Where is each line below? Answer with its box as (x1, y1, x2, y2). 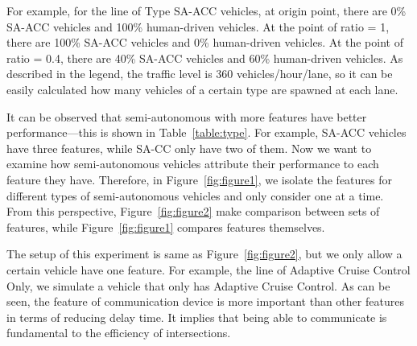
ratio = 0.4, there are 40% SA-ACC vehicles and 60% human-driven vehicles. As (6, 49, 403, 66)
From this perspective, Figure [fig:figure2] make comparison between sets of (6, 203, 380, 220)
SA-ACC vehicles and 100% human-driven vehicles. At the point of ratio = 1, (6, 18, 390, 35)
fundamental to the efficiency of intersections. (6, 324, 231, 341)
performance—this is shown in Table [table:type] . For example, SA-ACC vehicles (6, 124, 407, 141)
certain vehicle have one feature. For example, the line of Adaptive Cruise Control (6, 261, 411, 278)
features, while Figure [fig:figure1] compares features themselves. (6, 218, 325, 235)
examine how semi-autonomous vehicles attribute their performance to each (6, 155, 379, 172)
